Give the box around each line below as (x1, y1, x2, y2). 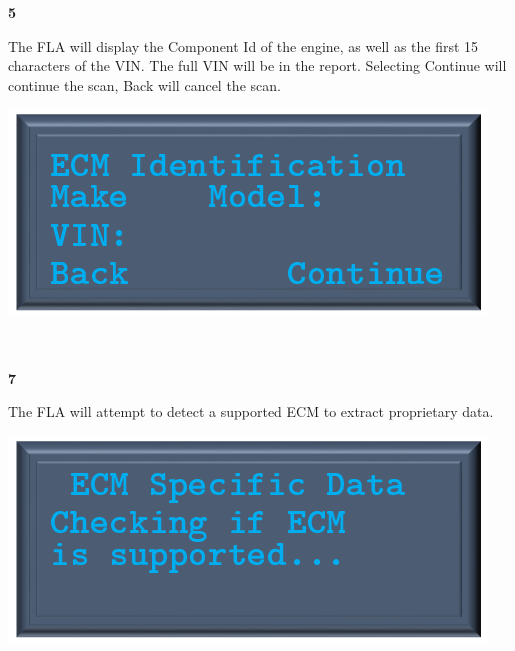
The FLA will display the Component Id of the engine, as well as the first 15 (8, 35, 479, 56)
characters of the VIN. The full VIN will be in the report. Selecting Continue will (8, 55, 507, 76)
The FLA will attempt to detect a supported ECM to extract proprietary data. (8, 401, 494, 422)
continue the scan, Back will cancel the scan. (8, 74, 281, 95)
